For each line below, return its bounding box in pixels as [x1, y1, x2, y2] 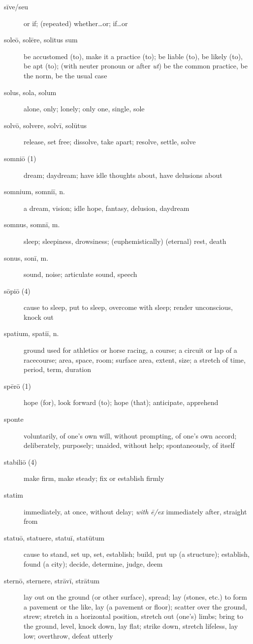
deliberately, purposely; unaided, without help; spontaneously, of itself [24, 440, 235, 450]
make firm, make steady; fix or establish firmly [24, 473, 164, 483]
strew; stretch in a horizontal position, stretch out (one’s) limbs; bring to [24, 611, 243, 621]
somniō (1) [4, 153, 36, 163]
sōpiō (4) [4, 285, 31, 296]
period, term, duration [24, 364, 92, 374]
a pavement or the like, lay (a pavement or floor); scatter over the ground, [24, 601, 247, 611]
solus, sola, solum [4, 87, 57, 97]
